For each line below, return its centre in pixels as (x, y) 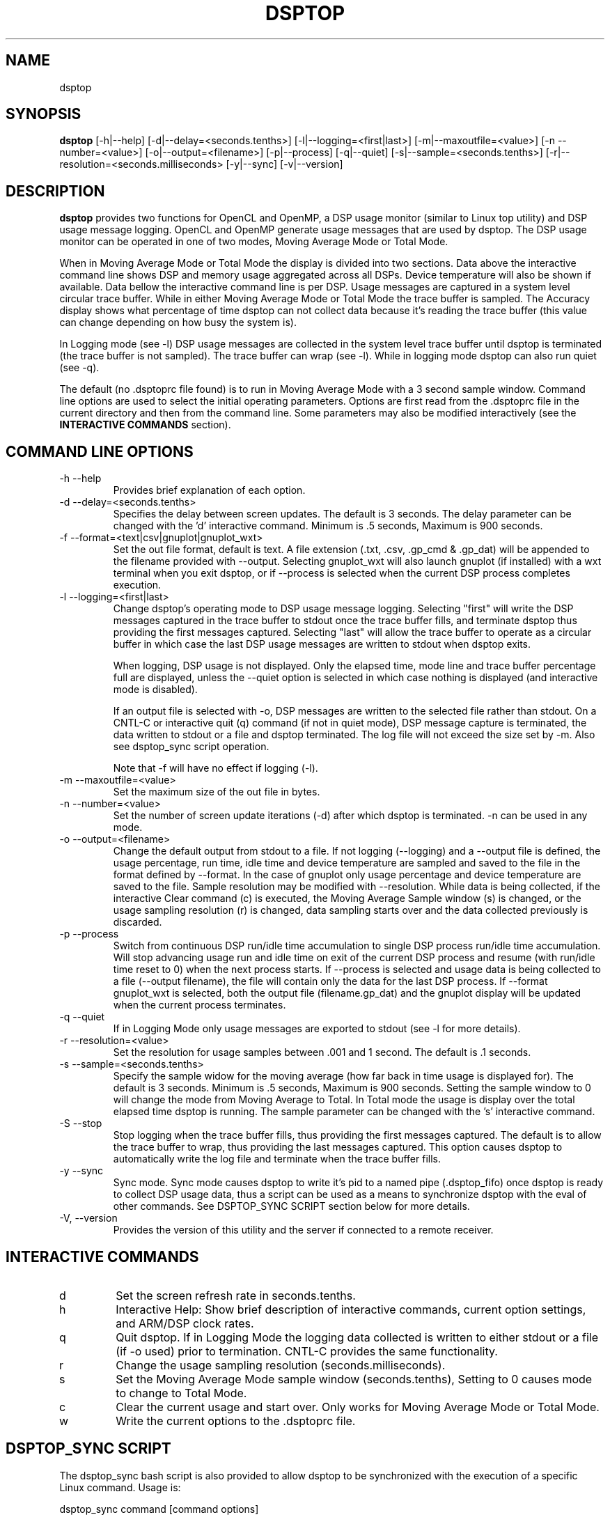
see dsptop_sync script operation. (191, 747)
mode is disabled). (155, 690)
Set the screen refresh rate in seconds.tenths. (236, 1295)
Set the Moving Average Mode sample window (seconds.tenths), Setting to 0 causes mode (354, 1379)
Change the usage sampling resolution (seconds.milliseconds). (281, 1365)
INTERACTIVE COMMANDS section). (145, 425)
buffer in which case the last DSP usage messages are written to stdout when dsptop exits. (322, 644)
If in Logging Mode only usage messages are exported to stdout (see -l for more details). (317, 1029)
